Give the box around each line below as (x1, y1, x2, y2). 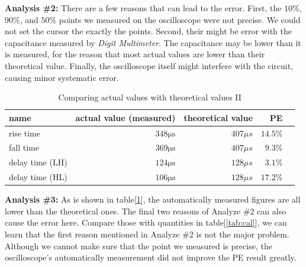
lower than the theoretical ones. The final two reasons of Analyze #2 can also (5, 204, 286, 217)
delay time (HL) (9, 171, 67, 183)
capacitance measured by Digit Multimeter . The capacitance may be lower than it (5, 36, 301, 48)
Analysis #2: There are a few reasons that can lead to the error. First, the (5, 2, 282, 14)
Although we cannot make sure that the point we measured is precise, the (5, 239, 272, 252)
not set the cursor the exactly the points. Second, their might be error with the (5, 25, 292, 37)
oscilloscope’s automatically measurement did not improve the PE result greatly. (5, 251, 297, 263)
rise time (9, 126, 40, 139)
